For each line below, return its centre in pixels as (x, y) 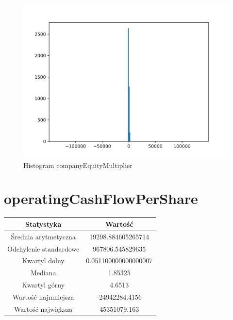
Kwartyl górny (43, 285)
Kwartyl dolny (43, 261)
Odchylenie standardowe (43, 248)
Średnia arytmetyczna (43, 236)
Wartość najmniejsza (43, 296)
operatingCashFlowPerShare (101, 198)
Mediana (43, 273)
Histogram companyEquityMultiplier (78, 165)
